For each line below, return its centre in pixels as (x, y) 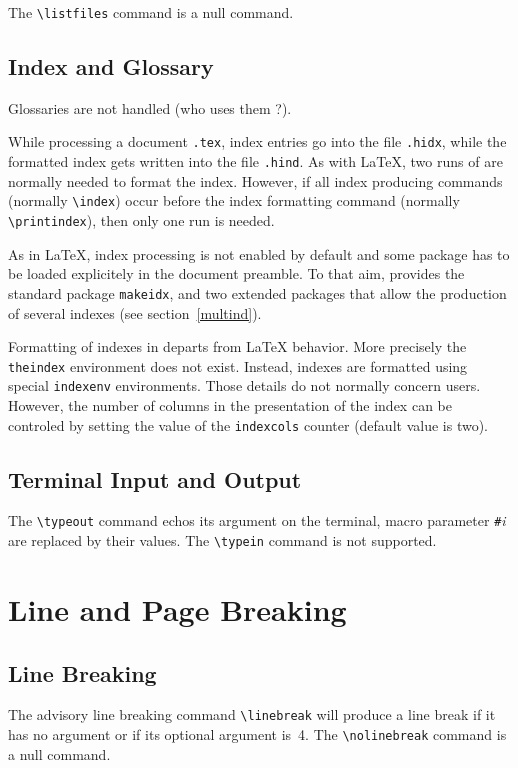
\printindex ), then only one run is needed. (141, 220)
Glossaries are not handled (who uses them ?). (150, 107)
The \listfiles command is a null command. (151, 12)
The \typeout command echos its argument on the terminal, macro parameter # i (257, 520)
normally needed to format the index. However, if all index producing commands (255, 180)
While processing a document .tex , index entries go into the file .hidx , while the (257, 141)
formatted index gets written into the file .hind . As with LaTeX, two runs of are (255, 161)
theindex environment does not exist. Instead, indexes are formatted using (238, 365)
